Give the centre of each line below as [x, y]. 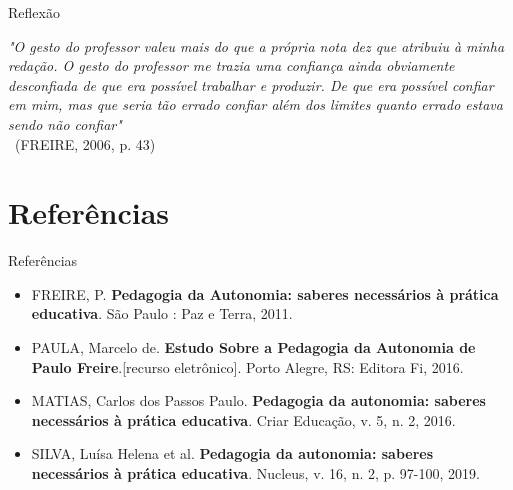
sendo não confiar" [65, 123]
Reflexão [34, 12]
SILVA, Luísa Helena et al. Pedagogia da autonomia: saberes [232, 453]
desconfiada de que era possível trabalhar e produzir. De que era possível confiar [251, 84]
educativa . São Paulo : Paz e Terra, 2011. [162, 313]
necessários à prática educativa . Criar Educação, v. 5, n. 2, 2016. [243, 419]
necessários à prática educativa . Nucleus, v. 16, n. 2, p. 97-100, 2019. [255, 473]
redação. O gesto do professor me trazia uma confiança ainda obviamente [231, 65]
